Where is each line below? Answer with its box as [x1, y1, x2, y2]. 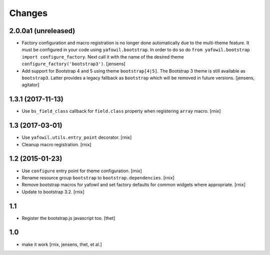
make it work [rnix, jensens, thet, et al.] [21, 241, 102, 247]
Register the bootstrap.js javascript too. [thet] [21, 215, 115, 221]
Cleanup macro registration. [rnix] [21, 141, 92, 147]
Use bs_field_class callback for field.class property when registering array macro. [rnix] [21, 108, 221, 114]
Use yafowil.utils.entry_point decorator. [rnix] [21, 134, 132, 140]
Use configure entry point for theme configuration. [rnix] [21, 168, 142, 174]
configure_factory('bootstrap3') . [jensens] [21, 61, 125, 67]
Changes [9, 8, 47, 19]
